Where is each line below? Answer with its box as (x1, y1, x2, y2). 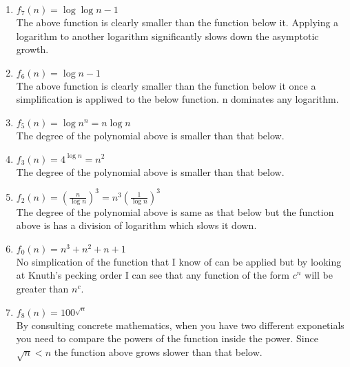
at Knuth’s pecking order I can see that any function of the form (16, 268, 289, 282)
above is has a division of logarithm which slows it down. (16, 218, 257, 232)
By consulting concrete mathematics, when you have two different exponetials (16, 317, 344, 332)
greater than (16, 281, 69, 296)
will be (305, 268, 333, 282)
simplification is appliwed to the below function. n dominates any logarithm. (16, 92, 339, 106)
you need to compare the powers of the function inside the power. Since (16, 331, 318, 346)
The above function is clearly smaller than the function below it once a (16, 78, 316, 92)
